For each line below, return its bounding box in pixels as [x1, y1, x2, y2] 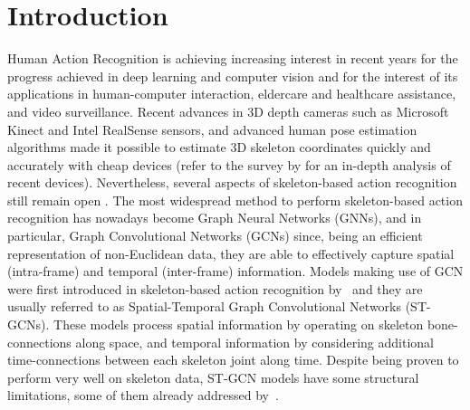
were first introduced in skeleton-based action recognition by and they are [7, 279, 423, 298]
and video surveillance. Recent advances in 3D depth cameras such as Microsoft [7, 101, 449, 120]
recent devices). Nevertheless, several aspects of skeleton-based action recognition [7, 173, 457, 192]
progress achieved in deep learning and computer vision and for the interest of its [7, 66, 458, 85]
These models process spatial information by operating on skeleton [53, 315, 424, 334]
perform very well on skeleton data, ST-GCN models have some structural [7, 367, 419, 386]
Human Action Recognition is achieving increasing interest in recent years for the [7, 49, 458, 68]
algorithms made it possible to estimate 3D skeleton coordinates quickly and [7, 138, 431, 157]
